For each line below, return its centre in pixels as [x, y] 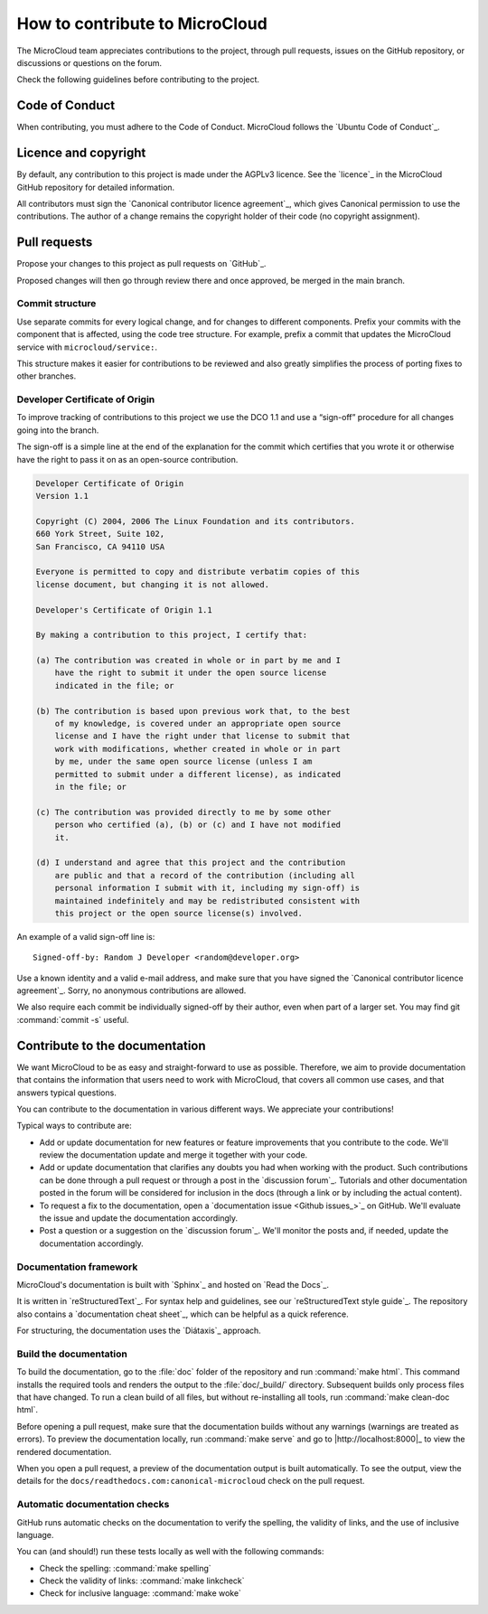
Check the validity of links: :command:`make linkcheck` [142, 1581]
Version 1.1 [62, 496]
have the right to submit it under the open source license [191, 673]
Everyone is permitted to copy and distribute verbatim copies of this [198, 572]
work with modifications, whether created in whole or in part [198, 749]
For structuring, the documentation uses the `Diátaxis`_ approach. [139, 1331]
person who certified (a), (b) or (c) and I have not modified [198, 825]
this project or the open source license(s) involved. [178, 913]
